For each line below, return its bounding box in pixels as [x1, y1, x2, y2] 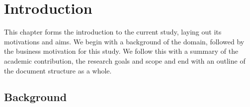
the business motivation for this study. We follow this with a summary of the [4, 46, 239, 56]
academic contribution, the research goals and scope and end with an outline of [4, 55, 246, 66]
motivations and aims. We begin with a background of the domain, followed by [4, 36, 245, 46]
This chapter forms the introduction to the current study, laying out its [4, 27, 222, 37]
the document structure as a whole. [4, 65, 112, 75]
